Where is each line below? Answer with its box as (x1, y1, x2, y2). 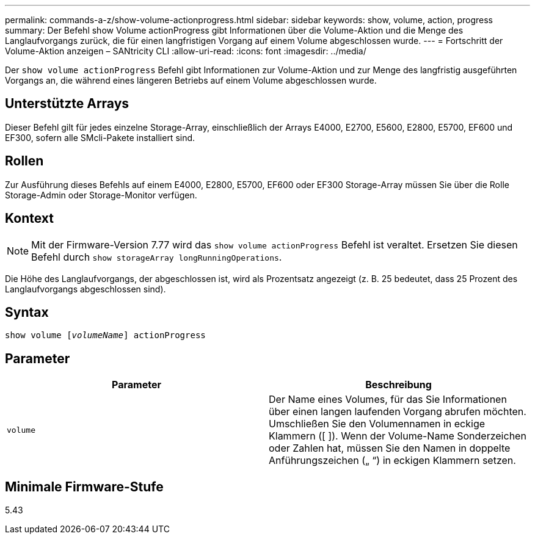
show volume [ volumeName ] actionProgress (5, 330, 206, 341)
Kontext (5, 211, 54, 226)
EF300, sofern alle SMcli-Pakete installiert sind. (5, 132, 195, 143)
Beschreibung (365, 378, 432, 391)
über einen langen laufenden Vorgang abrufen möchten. (269, 405, 526, 418)
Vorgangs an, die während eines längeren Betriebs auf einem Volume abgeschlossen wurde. (5, 75, 377, 85)
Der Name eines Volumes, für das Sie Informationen (269, 393, 507, 406)
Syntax (5, 304, 49, 320)
